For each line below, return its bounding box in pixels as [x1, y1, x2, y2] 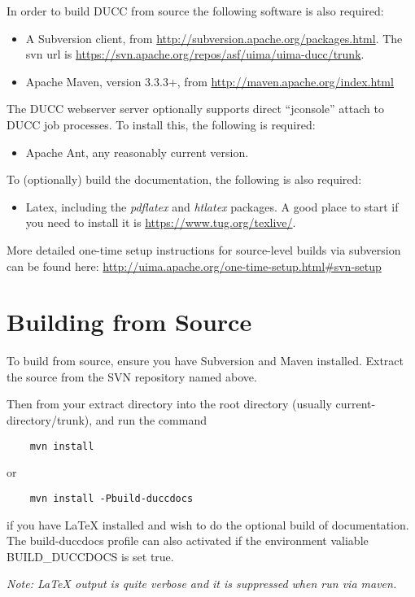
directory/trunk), [7, 412, 93, 429]
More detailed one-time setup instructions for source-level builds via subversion [7, 241, 401, 258]
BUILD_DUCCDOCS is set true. [7, 547, 174, 564]
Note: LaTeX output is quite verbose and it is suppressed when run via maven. [7, 575, 397, 592]
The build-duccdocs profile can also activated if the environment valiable [7, 532, 369, 549]
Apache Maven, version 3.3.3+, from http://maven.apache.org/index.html [25, 72, 394, 89]
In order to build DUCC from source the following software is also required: [7, 2, 384, 19]
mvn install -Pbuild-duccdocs [29, 492, 194, 504]
